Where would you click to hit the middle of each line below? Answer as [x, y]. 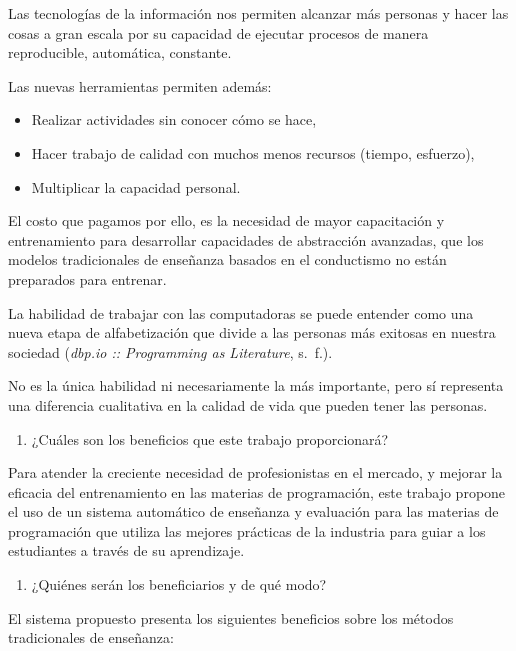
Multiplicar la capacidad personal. [136, 186]
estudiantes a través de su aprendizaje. [126, 550]
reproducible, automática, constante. [120, 52]
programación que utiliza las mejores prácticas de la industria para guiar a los [247, 530]
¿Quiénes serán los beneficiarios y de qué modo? [179, 584]
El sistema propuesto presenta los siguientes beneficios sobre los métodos [231, 617]
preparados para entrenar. [87, 278]
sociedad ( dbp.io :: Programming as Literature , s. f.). [170, 351]
